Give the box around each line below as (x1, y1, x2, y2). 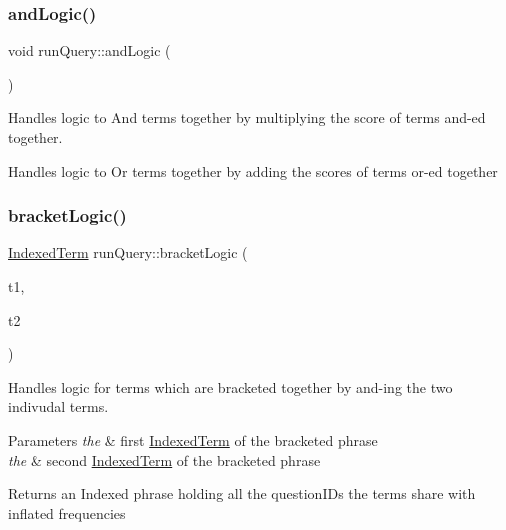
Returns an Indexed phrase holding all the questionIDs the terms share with (8, 483, 476, 504)
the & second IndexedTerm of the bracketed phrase (8, 449, 321, 470)
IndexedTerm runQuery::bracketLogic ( (8, 242, 248, 263)
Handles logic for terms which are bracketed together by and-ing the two (8, 376, 453, 397)
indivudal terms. (8, 396, 109, 417)
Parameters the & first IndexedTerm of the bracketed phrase (8, 429, 378, 450)
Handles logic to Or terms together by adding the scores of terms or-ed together (8, 160, 498, 181)
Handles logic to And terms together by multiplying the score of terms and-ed (8, 107, 486, 128)
